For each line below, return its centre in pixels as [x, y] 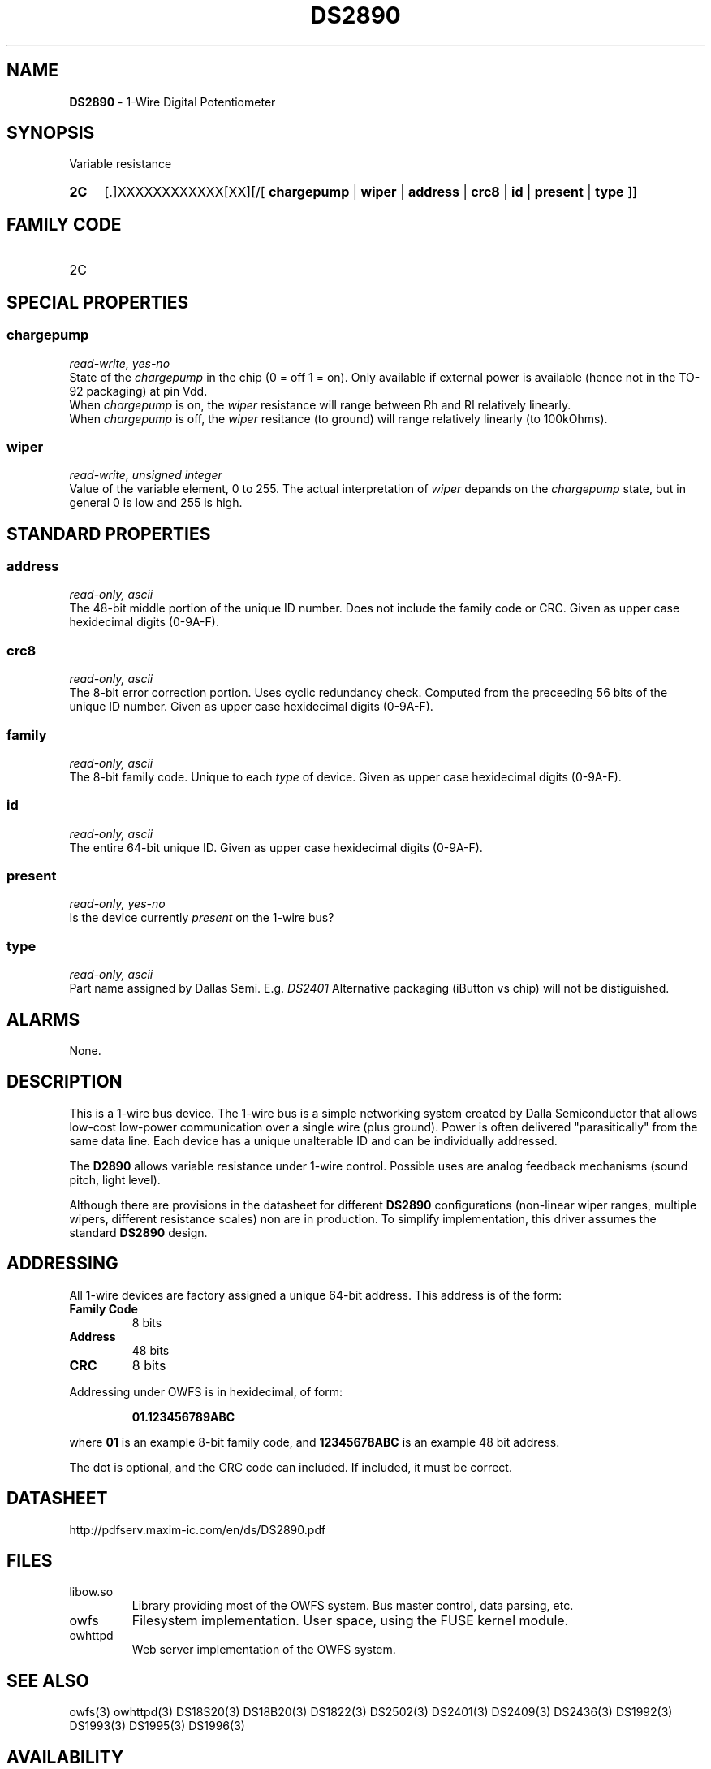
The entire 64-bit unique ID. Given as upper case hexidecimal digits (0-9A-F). [276, 847]
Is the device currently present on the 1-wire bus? [202, 918]
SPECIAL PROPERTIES [98, 302]
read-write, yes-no [120, 363]
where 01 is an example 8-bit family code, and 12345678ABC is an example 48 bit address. [315, 1442]
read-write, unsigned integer [146, 475]
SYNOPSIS [51, 133]
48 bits [151, 1350]
